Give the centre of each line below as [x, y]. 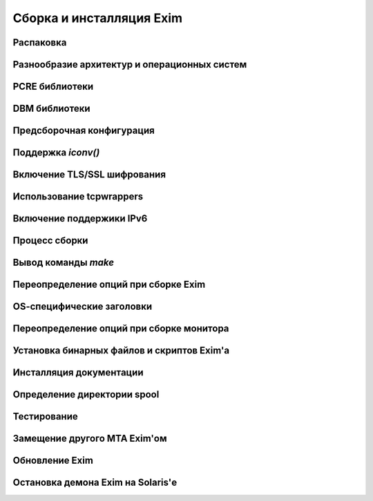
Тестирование [46, 416]
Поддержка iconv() [56, 153]
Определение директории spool [86, 394]
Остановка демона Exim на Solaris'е [95, 483]
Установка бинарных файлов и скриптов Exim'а [121, 351]
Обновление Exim [53, 461]
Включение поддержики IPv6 [80, 218]
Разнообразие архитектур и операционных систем [130, 65]
